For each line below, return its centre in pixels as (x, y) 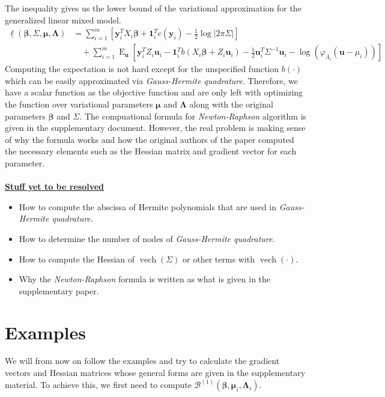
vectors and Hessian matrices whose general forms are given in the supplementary (155, 373)
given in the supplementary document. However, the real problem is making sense (155, 128)
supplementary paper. (59, 290)
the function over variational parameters (79, 104)
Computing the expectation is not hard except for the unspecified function (142, 69)
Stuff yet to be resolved (55, 186)
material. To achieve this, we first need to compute (98, 385)
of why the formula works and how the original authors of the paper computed (150, 139)
